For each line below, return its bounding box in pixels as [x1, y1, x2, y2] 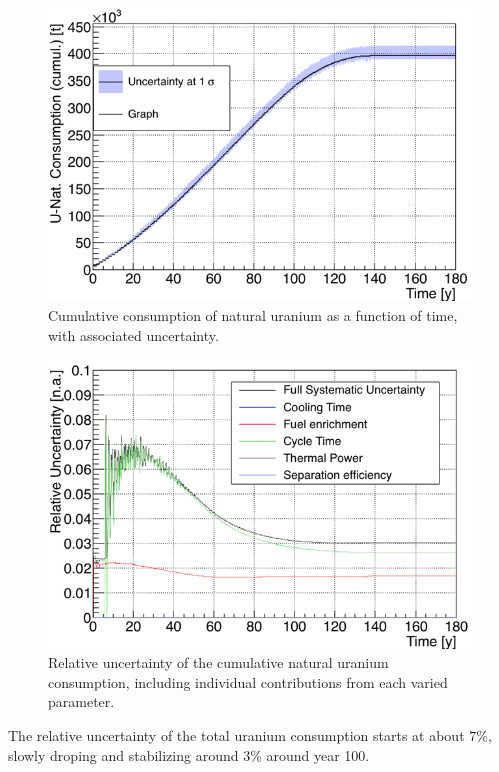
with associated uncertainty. [48, 324, 219, 345]
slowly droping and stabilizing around [8, 744, 239, 765]
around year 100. [266, 744, 370, 765]
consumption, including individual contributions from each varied [48, 671, 448, 692]
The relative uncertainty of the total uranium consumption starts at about [8, 725, 465, 746]
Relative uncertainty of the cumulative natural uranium [48, 652, 389, 673]
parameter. [48, 691, 115, 712]
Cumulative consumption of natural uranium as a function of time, [48, 305, 458, 326]
